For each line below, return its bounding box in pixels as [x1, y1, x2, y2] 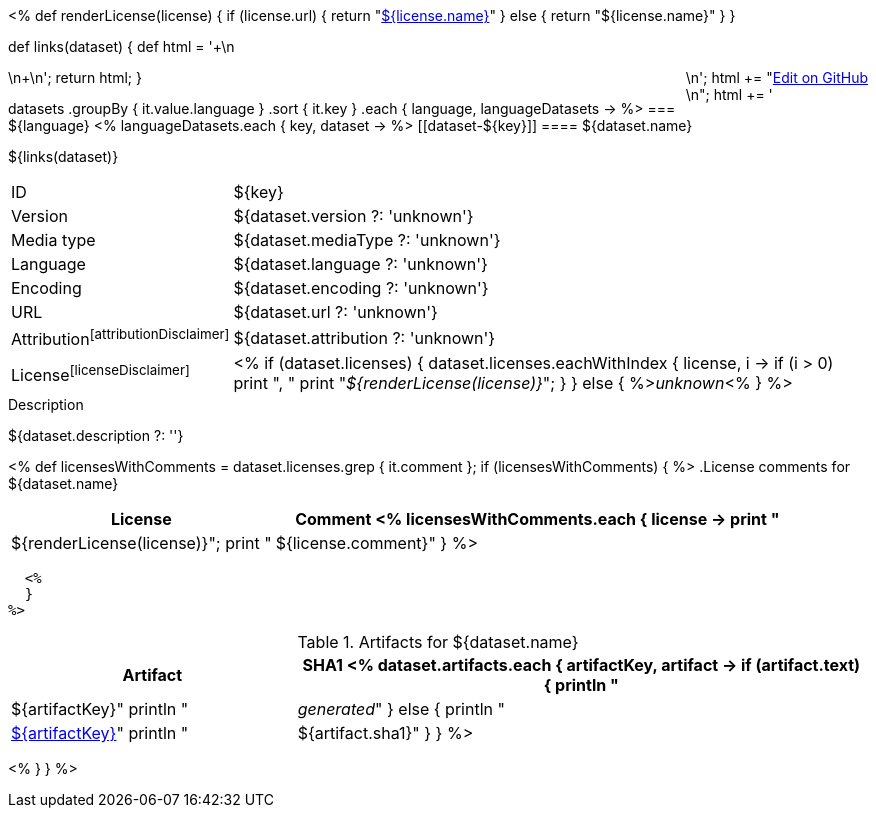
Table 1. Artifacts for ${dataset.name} [297, 632, 579, 653]
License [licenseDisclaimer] [11, 361, 190, 385]
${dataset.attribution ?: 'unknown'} [233, 327, 496, 348]
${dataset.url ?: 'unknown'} [233, 302, 438, 322]
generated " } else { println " [297, 699, 505, 720]
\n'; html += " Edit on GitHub [685, 69, 868, 86]
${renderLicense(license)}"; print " [11, 533, 272, 554]
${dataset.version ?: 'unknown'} [233, 206, 474, 226]
